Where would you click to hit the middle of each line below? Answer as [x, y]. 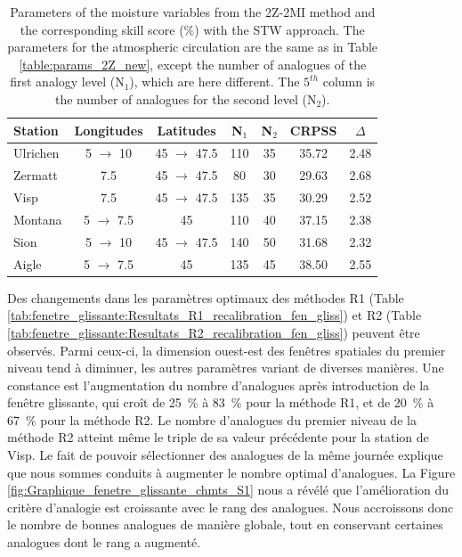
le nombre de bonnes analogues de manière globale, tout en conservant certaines [225, 524]
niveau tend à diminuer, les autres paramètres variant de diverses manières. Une [226, 368]
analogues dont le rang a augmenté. [104, 542]
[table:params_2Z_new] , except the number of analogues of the [193, 64]
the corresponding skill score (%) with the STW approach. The [192, 29]
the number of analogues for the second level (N [186, 98]
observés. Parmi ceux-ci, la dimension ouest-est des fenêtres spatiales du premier [227, 350]
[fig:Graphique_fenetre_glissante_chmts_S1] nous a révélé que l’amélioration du [228, 490]
